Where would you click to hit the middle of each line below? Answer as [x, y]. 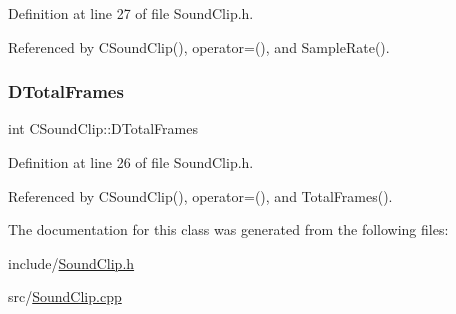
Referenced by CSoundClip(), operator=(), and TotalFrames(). [200, 195]
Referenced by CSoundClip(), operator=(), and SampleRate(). [199, 46]
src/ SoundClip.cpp [65, 296]
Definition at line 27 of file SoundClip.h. [131, 13]
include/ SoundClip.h [71, 262]
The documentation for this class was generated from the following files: [228, 229]
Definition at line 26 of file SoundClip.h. [131, 162]
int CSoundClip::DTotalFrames [103, 128]
